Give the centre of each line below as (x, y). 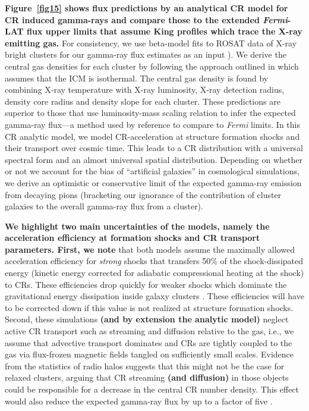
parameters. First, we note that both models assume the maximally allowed (150, 249)
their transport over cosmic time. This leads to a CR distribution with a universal (154, 148)
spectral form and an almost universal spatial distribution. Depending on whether (154, 159)
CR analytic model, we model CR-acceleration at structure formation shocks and (152, 136)
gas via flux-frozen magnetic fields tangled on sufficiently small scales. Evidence (149, 354)
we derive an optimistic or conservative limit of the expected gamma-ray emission (153, 182)
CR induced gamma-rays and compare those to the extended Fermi (146, 19)
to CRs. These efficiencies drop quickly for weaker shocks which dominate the (146, 284)
